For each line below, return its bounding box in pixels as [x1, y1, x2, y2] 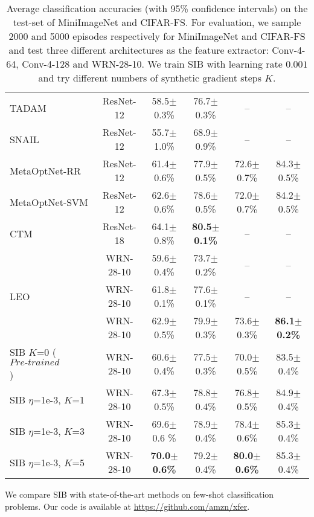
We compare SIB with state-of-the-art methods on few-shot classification [5, 488, 274, 500]
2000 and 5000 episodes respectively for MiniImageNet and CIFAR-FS [8, 29, 306, 43]
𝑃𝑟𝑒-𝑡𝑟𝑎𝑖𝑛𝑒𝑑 [10, 358, 60, 367]
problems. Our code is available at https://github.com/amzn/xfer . [5, 499, 250, 512]
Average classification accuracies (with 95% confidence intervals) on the [6, 1, 308, 15]
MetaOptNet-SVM [10, 194, 88, 209]
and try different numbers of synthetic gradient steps [38, 71, 262, 85]
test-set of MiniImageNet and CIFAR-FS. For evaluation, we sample [13, 15, 301, 29]
